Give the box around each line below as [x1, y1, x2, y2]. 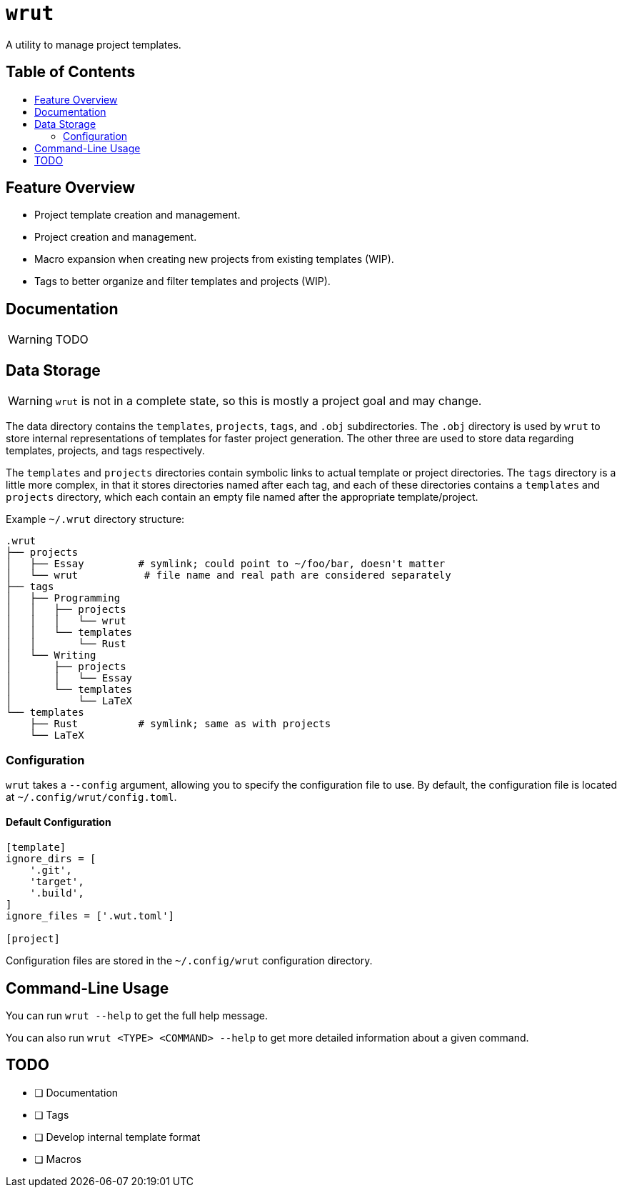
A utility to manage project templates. [6, 38, 181, 51]
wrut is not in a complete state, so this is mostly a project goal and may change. [55, 394, 482, 409]
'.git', [29, 864, 72, 877]
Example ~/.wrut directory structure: [6, 513, 185, 526]
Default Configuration [6, 816, 111, 829]
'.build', [29, 887, 84, 899]
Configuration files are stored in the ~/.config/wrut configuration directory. [6, 954, 373, 967]
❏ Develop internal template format [34, 1130, 201, 1143]
